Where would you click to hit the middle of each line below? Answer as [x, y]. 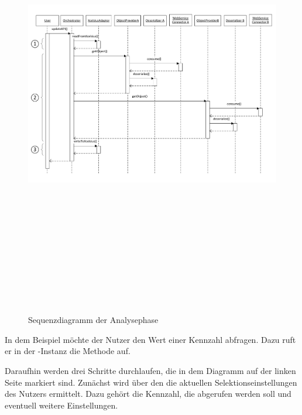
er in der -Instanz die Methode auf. [68, 351]
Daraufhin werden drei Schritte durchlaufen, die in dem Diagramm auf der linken [150, 370]
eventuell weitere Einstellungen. [61, 405]
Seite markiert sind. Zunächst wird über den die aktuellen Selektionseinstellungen [151, 382]
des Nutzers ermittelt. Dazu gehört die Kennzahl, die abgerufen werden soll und [148, 394]
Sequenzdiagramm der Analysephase [93, 320]
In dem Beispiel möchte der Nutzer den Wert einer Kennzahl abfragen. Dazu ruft [150, 339]
